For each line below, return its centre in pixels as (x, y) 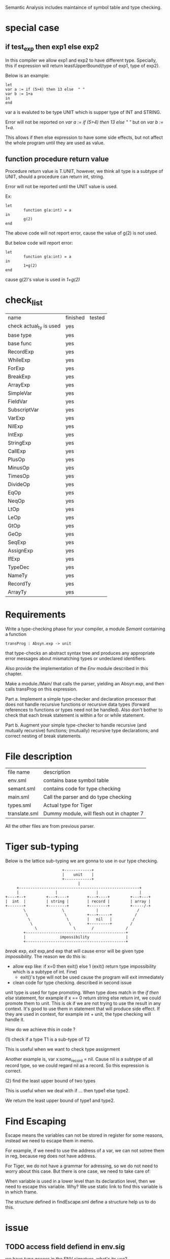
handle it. (15, 1019)
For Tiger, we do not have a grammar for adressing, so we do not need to (82, 1166)
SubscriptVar (23, 409)
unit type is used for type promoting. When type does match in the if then (82, 992)
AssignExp (21, 550)
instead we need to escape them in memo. (50, 1141)
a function (16, 634)
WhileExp (19, 360)
